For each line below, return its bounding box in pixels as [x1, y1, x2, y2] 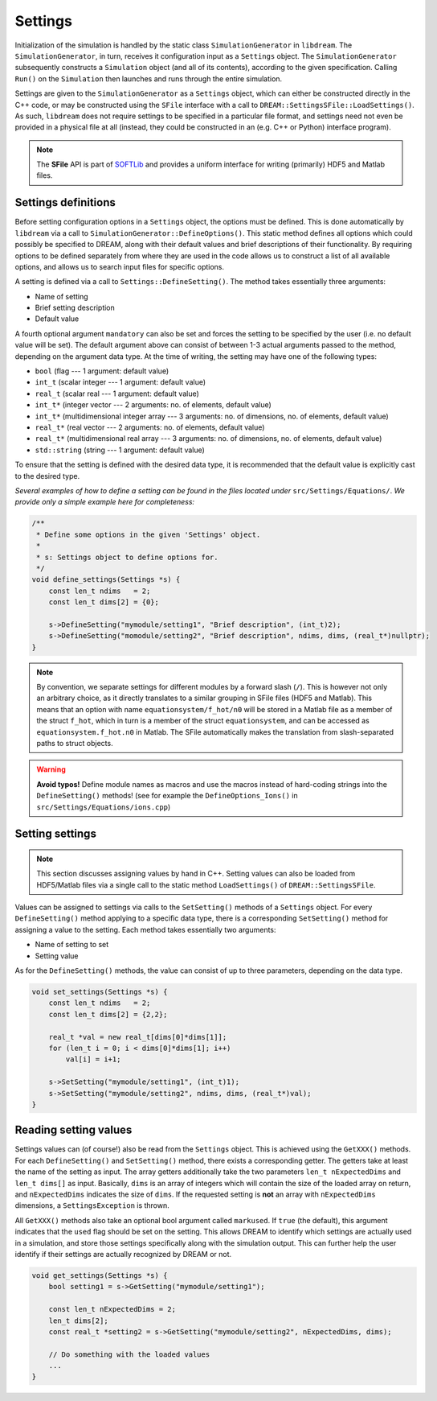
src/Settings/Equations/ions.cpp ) [36, 801, 171, 812]
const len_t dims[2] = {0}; [48, 598, 160, 607]
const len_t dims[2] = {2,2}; [48, 1010, 168, 1019]
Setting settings [14, 827, 96, 841]
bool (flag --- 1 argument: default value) [35, 366, 169, 376]
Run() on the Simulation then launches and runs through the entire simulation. [14, 73, 283, 84]
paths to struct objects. [36, 738, 113, 748]
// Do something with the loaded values [48, 1349, 210, 1359]
